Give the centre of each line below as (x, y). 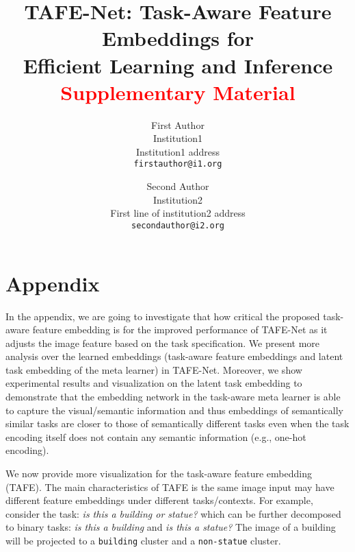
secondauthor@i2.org (178, 225)
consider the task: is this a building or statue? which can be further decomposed (173, 513)
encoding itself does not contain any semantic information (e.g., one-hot (156, 436)
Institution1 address (177, 151)
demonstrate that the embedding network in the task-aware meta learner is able (173, 397)
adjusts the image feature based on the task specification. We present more (163, 343)
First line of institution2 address (178, 213)
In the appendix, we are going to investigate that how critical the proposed (163, 316)
